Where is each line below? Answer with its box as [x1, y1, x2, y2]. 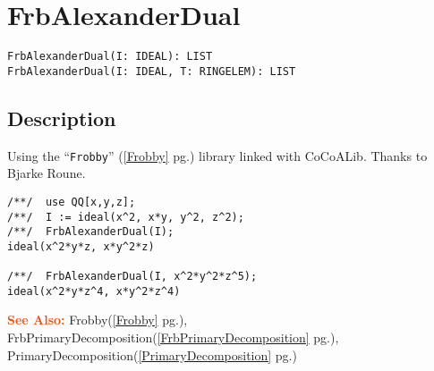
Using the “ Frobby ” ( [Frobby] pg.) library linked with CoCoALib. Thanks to [7, 146, 428, 164]
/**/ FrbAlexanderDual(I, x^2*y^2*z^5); [7, 270, 258, 283]
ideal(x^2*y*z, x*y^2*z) [7, 240, 155, 253]
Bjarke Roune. [7, 164, 86, 182]
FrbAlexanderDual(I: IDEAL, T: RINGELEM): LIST [7, 64, 296, 78]
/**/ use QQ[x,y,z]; [7, 195, 136, 208]
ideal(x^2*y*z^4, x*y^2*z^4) [7, 284, 181, 298]
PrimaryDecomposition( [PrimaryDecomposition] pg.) [7, 345, 297, 364]
